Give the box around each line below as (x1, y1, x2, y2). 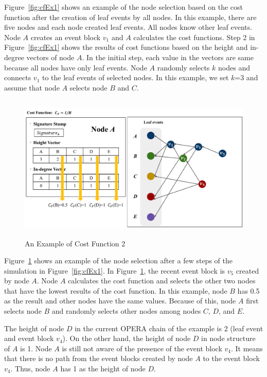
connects (4, 72, 31, 83)
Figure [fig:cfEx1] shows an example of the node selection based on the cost (4, 2, 243, 12)
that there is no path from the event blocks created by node (4, 353, 193, 364)
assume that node (4, 82, 60, 93)
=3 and (235, 72, 258, 83)
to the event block (203, 353, 260, 364)
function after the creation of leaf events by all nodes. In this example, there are (4, 11, 257, 22)
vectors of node (26, 51, 75, 62)
